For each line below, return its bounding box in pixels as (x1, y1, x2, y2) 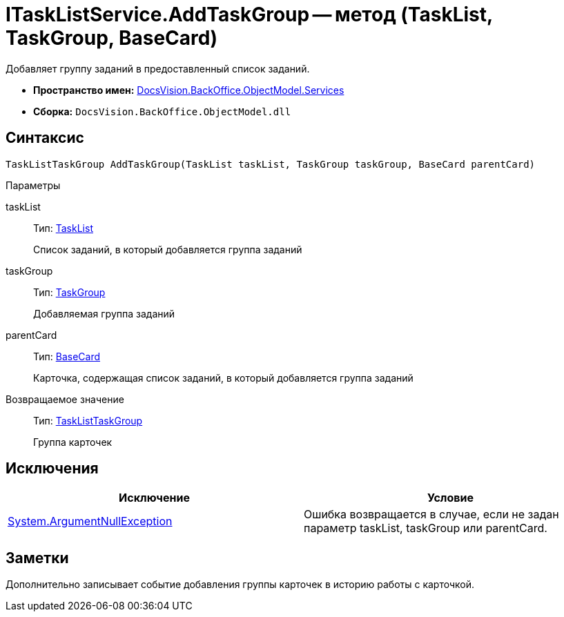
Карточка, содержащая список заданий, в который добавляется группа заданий (33, 371, 414, 384)
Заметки (6, 549, 69, 567)
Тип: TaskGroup (33, 286, 106, 298)
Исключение (119, 491, 190, 505)
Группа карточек (33, 435, 113, 448)
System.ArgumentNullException (8, 514, 173, 529)
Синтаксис (6, 129, 84, 147)
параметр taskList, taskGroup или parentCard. (304, 521, 547, 536)
